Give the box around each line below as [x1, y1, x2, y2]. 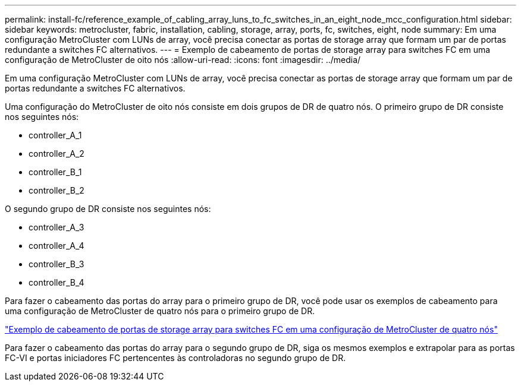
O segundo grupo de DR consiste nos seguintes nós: [5, 204, 211, 214]
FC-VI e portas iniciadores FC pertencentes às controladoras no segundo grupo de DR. [5, 353, 346, 363]
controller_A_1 [29, 130, 82, 140]
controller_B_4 [29, 277, 84, 287]
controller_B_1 [29, 167, 82, 177]
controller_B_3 [29, 259, 84, 269]
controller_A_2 [29, 148, 84, 159]
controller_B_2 [29, 185, 84, 195]
